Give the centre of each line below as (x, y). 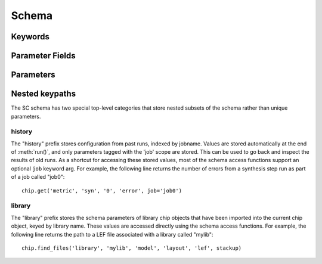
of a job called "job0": (38, 177)
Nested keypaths (44, 94)
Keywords (30, 37)
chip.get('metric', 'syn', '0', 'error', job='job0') (102, 190)
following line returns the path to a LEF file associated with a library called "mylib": (112, 234)
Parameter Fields (43, 56)
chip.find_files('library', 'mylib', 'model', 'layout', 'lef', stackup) (132, 248)
